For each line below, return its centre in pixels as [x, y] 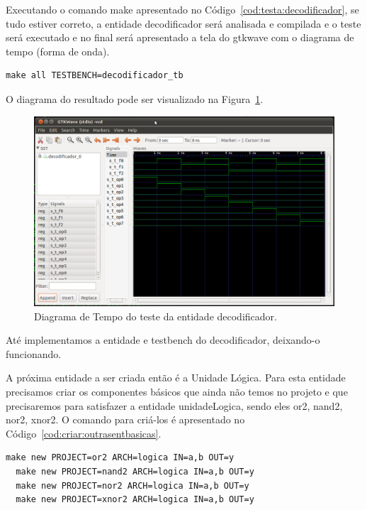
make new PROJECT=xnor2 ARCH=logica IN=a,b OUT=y [135, 500]
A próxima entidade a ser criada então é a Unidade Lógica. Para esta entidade [176, 378]
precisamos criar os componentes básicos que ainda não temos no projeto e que [177, 392]
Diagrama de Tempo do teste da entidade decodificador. [156, 316]
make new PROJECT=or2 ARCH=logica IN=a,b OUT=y [120, 458]
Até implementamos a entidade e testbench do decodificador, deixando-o [163, 340]
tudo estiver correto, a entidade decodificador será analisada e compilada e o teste [183, 23]
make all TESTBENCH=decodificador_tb [95, 76]
